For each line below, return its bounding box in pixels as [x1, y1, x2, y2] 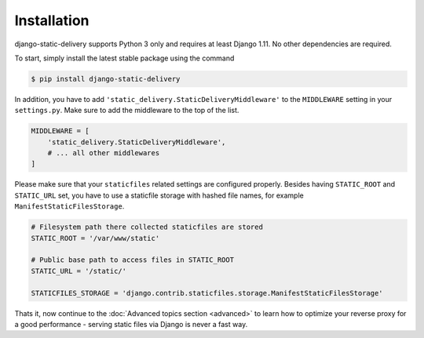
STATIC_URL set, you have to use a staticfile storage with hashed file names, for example [14, 191, 304, 200]
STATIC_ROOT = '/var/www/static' [31, 234, 160, 242]
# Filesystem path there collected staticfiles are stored [31, 223, 263, 231]
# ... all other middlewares [47, 149, 160, 158]
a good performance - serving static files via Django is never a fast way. [14, 319, 248, 329]
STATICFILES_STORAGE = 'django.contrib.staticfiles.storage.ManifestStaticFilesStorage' [31, 289, 384, 297]
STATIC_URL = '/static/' [31, 267, 127, 275]
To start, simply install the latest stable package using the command [14, 53, 235, 63]
